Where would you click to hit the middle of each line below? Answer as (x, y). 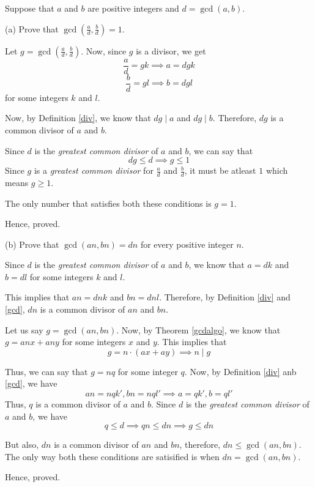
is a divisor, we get (171, 50)
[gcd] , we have (31, 383)
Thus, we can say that (46, 371)
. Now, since (104, 50)
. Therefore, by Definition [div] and (225, 297)
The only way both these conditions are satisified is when (112, 456)
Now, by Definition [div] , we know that (78, 118)
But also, (22, 444)
